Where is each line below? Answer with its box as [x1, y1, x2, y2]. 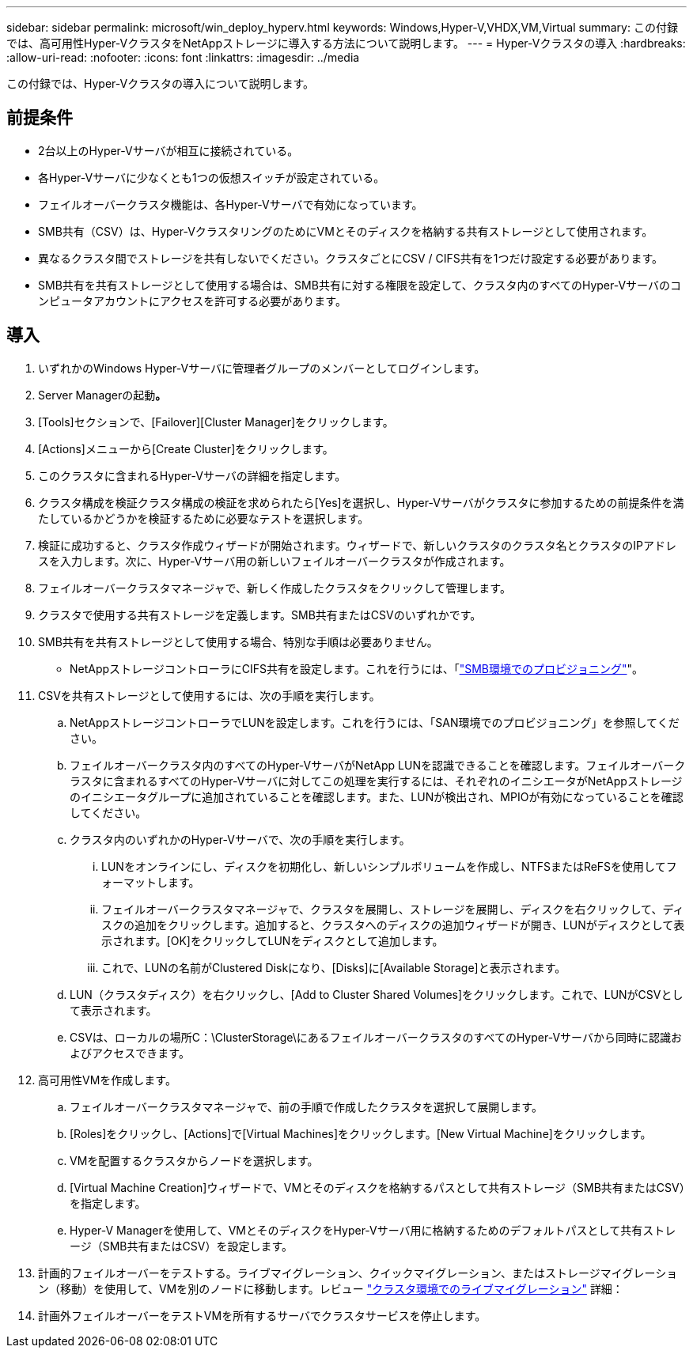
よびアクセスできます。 [70, 1046, 190, 1060]
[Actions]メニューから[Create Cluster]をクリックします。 [38, 441, 334, 456]
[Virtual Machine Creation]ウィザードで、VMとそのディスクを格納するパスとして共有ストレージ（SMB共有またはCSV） [70, 1180, 685, 1194]
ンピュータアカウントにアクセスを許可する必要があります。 [38, 293, 346, 308]
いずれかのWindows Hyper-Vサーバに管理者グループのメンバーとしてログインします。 [38, 361, 486, 375]
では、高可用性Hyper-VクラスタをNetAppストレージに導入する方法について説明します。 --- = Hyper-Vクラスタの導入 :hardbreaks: [6, 36, 686, 50]
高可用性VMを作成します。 [38, 1072, 176, 1087]
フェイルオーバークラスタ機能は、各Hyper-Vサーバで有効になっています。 [38, 197, 423, 211]
